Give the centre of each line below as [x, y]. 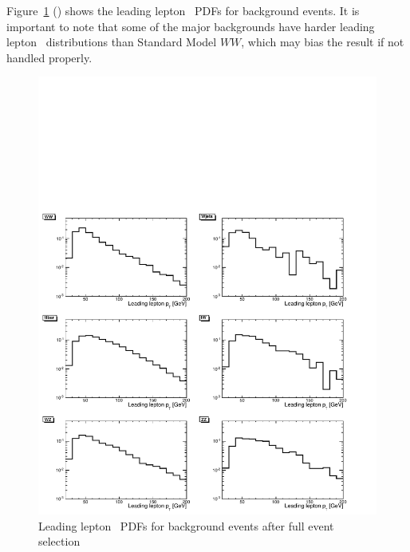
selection [59, 541]
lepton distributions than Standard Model [112, 42]
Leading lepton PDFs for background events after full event [186, 525]
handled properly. [49, 57]
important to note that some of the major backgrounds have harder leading [191, 26]
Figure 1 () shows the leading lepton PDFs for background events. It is [183, 10]
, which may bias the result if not [323, 42]
